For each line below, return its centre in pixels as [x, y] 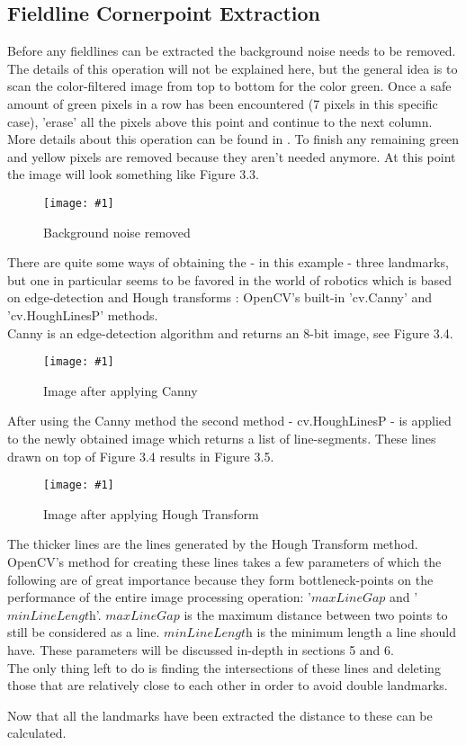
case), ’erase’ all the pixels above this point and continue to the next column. [220, 121]
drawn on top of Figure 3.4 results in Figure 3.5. [141, 456]
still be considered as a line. [84, 632]
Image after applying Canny [121, 390]
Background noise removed [117, 232]
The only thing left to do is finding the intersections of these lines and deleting [224, 667]
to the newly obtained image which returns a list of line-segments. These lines [222, 439]
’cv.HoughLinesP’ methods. [83, 314]
